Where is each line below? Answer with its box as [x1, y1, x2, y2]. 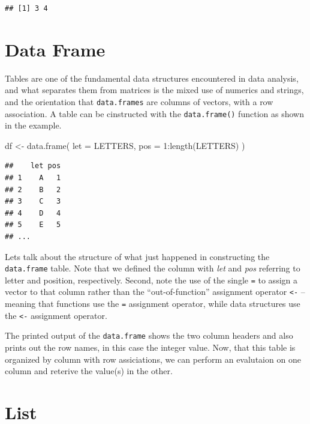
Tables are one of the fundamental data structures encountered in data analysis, [5, 71, 299, 84]
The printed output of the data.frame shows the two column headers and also [5, 329, 293, 342]
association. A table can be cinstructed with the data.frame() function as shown [5, 107, 304, 120]
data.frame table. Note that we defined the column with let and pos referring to [5, 262, 300, 274]
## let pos [5, 162, 61, 171]
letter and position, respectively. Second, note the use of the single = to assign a [5, 273, 297, 286]
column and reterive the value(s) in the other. [5, 365, 173, 377]
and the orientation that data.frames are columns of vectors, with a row [5, 95, 273, 108]
